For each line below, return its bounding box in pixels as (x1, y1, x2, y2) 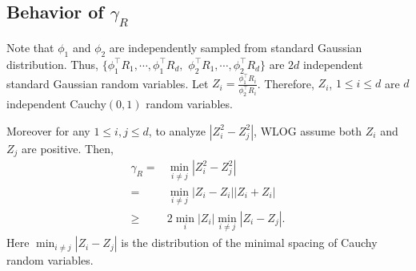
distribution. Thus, (6, 55, 98, 72)
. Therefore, (257, 75, 314, 91)
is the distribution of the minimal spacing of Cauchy (121, 234, 378, 251)
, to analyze (148, 122, 206, 139)
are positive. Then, (22, 140, 114, 156)
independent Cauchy (6, 95, 106, 112)
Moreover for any (6, 122, 90, 139)
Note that (6, 39, 54, 55)
